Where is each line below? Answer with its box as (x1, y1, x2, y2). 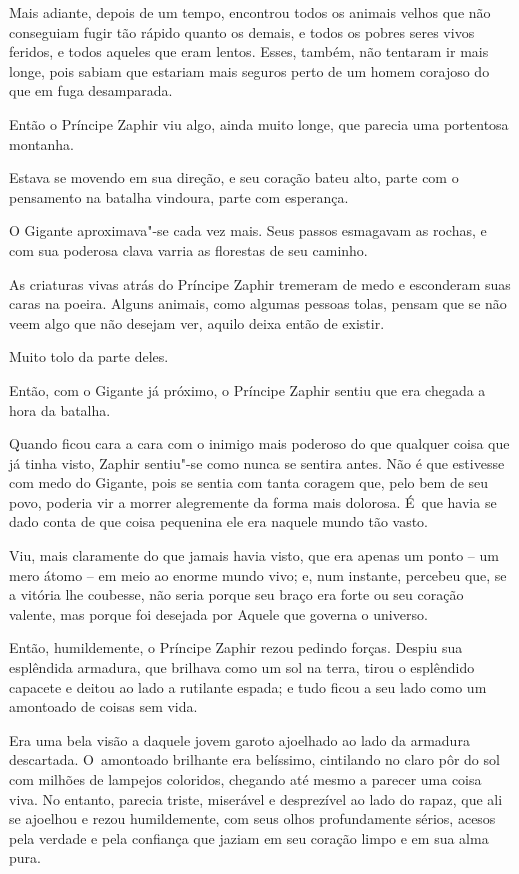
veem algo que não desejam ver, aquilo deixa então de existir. (9, 312, 385, 333)
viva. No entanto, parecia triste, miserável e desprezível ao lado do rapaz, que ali (9, 788, 503, 809)
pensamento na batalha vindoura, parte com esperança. (9, 186, 349, 207)
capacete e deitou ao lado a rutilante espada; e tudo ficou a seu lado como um (9, 676, 487, 697)
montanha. (9, 133, 74, 154)
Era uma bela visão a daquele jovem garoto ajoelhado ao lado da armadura (9, 729, 470, 750)
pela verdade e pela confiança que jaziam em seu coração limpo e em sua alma (9, 827, 489, 848)
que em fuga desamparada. (9, 80, 173, 101)
